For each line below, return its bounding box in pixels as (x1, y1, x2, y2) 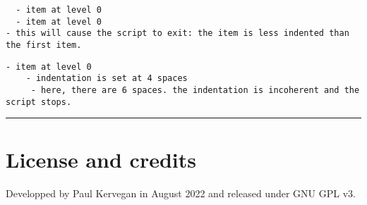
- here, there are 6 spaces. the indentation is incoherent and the (30, 85, 360, 95)
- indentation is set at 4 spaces (25, 73, 188, 84)
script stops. (6, 97, 72, 107)
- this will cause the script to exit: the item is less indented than (6, 28, 349, 39)
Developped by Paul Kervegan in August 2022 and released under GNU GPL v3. (6, 186, 356, 201)
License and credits (6, 145, 197, 174)
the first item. (6, 39, 82, 50)
